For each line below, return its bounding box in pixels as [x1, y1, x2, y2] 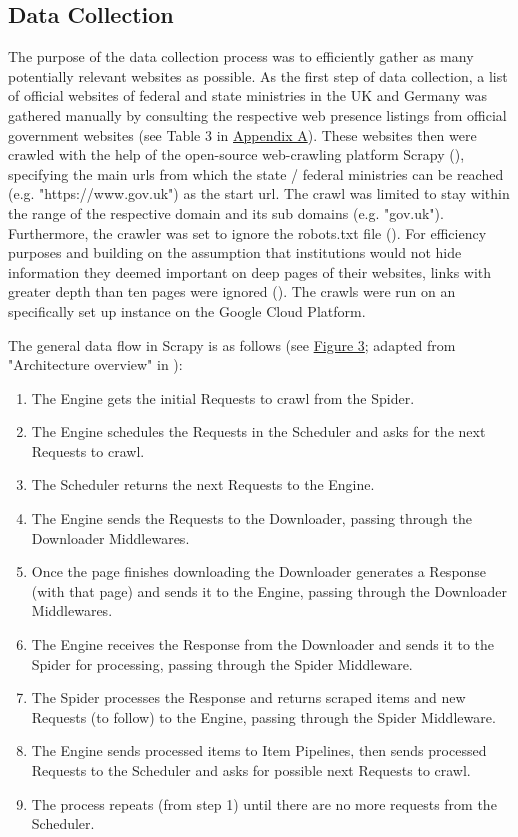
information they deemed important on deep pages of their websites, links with [8, 261, 492, 282]
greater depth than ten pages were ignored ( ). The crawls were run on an [8, 281, 456, 302]
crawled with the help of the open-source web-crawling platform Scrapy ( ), [8, 144, 465, 165]
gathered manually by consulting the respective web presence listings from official [8, 104, 507, 125]
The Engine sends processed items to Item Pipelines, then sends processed [31, 740, 487, 761]
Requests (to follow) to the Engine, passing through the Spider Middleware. [31, 706, 496, 727]
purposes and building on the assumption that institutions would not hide [8, 242, 462, 263]
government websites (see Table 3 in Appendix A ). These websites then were [8, 124, 477, 145]
